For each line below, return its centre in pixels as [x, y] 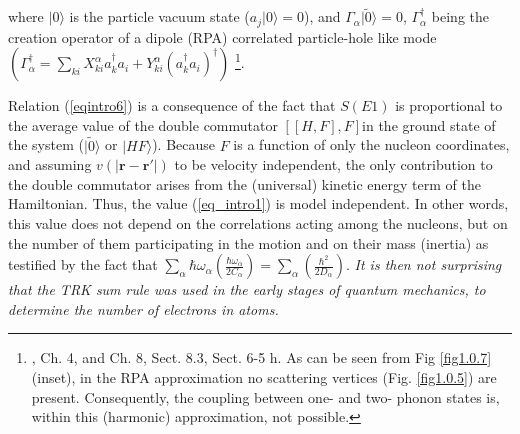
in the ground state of [429, 124]
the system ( [46, 144]
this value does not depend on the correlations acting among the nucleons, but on [258, 223]
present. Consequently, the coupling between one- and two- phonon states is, [265, 396]
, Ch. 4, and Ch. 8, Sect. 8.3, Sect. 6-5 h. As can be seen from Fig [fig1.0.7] [261, 357]
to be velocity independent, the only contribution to [333, 164]
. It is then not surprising [423, 264]
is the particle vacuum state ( [159, 16]
